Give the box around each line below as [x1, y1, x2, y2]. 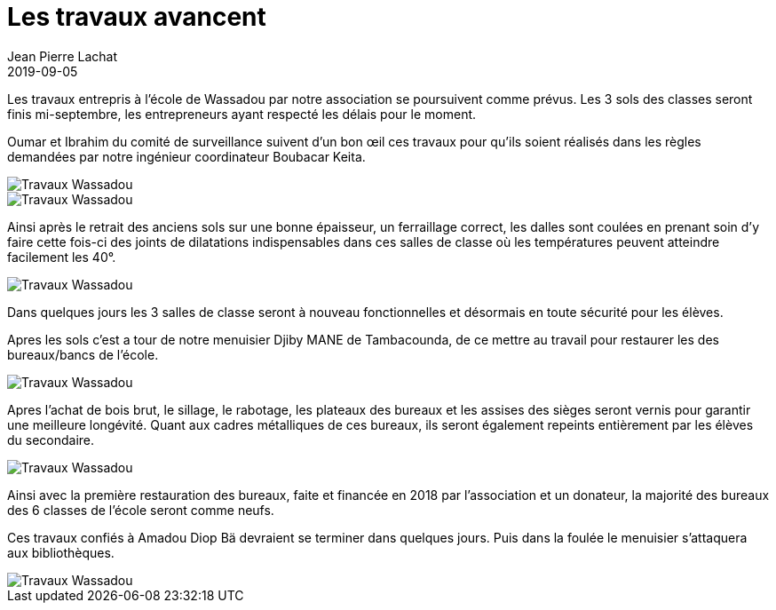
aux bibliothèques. [7, 544, 115, 560]
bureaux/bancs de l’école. [7, 346, 159, 362]
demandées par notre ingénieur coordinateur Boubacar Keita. [7, 148, 366, 164]
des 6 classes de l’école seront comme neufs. [7, 502, 274, 518]
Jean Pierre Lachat [7, 48, 117, 64]
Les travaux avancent [7, 2, 266, 32]
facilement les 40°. [7, 249, 116, 265]
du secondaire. [7, 432, 95, 448]
